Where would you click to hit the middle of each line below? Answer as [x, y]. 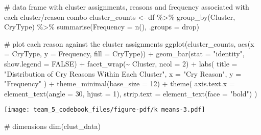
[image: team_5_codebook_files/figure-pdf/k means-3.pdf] [105, 110]
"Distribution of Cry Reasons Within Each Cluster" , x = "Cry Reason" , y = [123, 73]
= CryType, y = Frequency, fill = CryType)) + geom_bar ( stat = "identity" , [124, 54]
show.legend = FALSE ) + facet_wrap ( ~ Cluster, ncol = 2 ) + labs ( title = [121, 63]
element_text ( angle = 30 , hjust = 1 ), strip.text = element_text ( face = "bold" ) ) [131, 93]
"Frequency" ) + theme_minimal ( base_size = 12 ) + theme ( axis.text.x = [120, 83]
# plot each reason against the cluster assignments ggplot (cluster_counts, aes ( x [129, 43]
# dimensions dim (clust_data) [52, 126]
